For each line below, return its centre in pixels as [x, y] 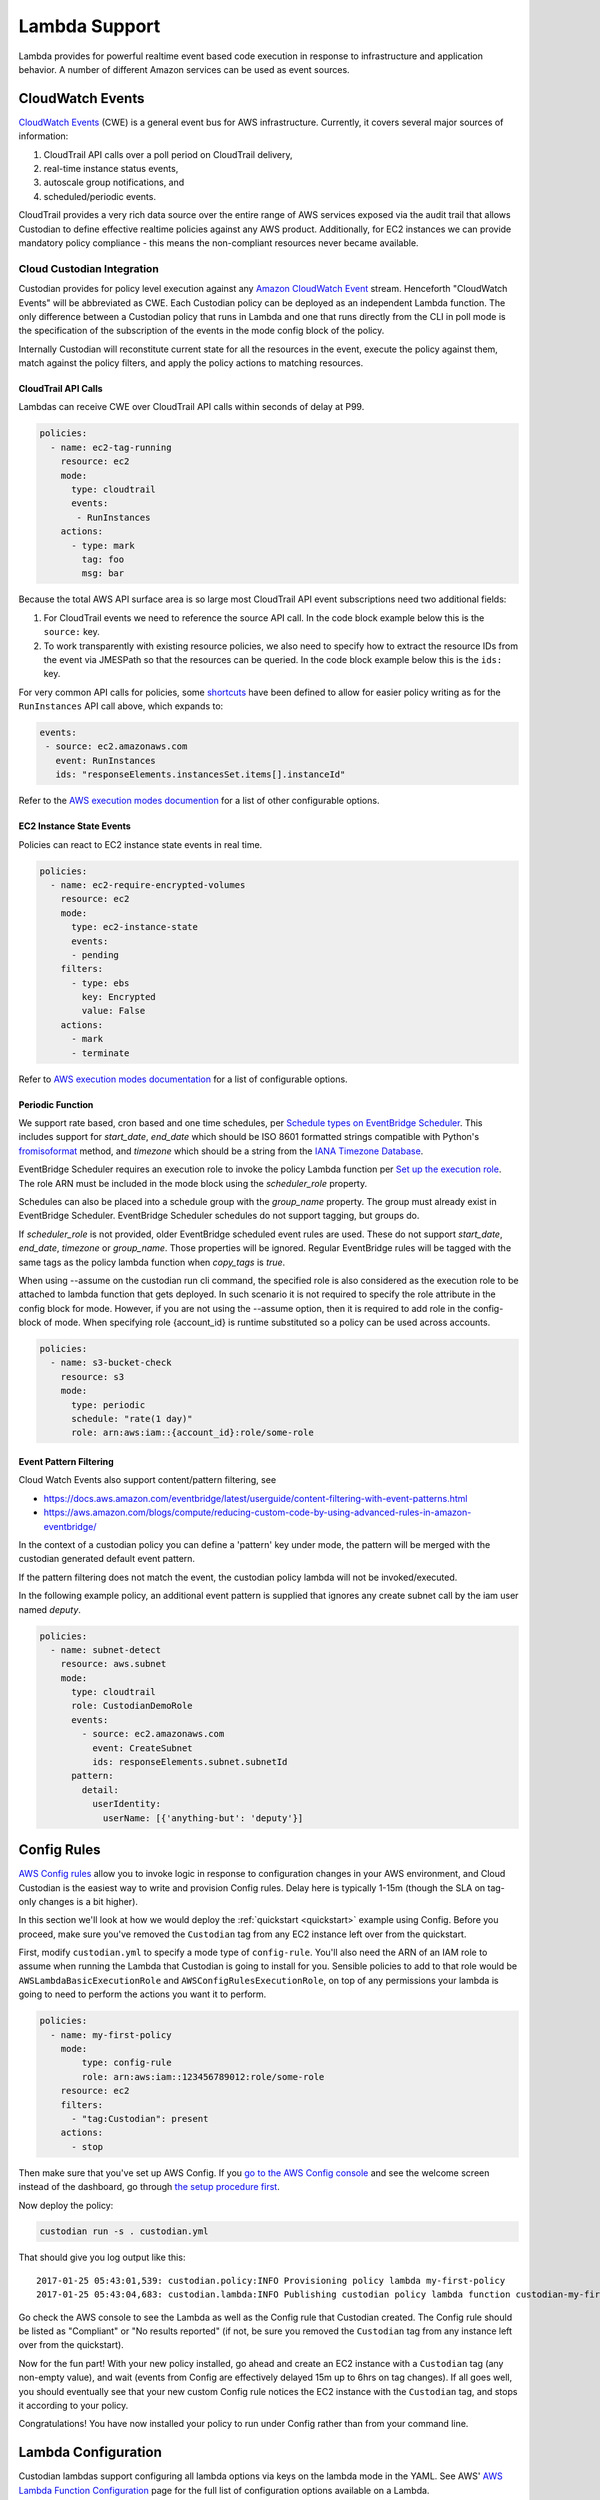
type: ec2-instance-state [135, 927]
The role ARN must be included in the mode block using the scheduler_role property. [193, 1183]
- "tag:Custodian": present [140, 2118]
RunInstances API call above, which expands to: [121, 706]
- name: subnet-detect [106, 1649]
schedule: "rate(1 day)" [132, 1419]
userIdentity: [126, 1804]
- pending [95, 954]
